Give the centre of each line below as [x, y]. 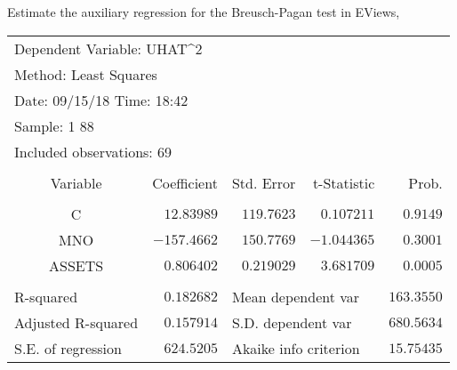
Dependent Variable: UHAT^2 [108, 48]
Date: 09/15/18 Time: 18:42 [101, 100]
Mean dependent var [296, 296]
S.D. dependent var [292, 322]
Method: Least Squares [86, 74]
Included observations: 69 [93, 151]
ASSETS [76, 265]
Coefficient [185, 182]
